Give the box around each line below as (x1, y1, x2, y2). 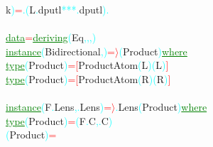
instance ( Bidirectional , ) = (6, 43, 115, 58)
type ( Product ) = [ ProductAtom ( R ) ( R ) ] (6, 71, 171, 86)
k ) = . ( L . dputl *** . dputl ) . (6, 2, 109, 16)
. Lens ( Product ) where (115, 99, 207, 114)
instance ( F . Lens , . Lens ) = (6, 99, 112, 114)
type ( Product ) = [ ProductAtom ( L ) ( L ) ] (6, 58, 169, 72)
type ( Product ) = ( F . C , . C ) (6, 113, 113, 128)
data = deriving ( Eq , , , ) (6, 30, 97, 45)
